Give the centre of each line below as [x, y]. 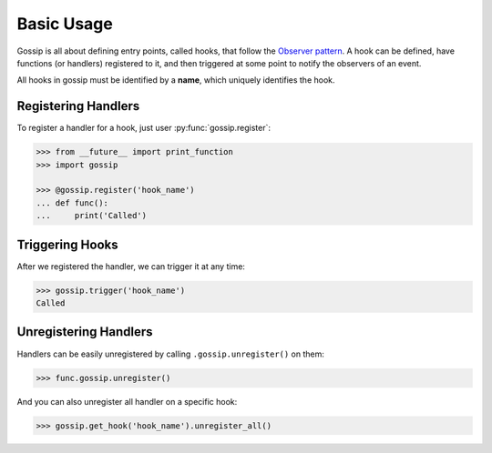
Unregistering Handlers [85, 332]
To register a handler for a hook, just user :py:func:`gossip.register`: [143, 128]
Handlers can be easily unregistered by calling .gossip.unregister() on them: [171, 354]
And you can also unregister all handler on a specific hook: [127, 401]
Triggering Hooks [67, 244]
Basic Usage [65, 24]
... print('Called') [92, 216]
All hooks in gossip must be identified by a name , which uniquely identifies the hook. [176, 80]
